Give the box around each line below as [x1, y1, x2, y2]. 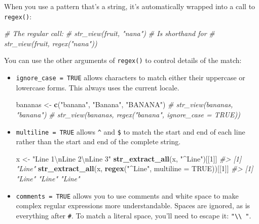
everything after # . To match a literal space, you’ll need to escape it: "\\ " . [16, 210, 251, 220]
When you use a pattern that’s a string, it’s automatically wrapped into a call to [4, 1, 255, 11]
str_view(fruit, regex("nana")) [4, 38, 97, 48]
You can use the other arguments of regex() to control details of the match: [4, 55, 242, 66]
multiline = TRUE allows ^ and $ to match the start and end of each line [16, 126, 245, 137]
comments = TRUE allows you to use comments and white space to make [16, 190, 239, 201]
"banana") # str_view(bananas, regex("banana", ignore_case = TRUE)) [16, 109, 240, 119]
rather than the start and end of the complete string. [16, 136, 181, 147]
